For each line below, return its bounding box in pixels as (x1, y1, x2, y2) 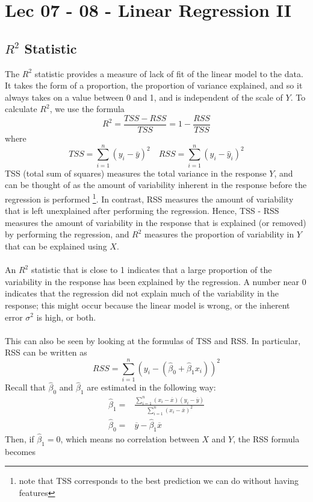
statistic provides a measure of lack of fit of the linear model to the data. (34, 67, 303, 80)
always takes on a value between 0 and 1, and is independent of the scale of (5, 90, 283, 103)
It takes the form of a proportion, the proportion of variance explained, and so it (5, 79, 303, 92)
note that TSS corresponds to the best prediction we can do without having (19, 474, 299, 487)
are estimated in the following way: (87, 381, 216, 394)
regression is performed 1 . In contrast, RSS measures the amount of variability (5, 190, 294, 205)
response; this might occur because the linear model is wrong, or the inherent (5, 298, 290, 311)
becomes (5, 445, 36, 457)
